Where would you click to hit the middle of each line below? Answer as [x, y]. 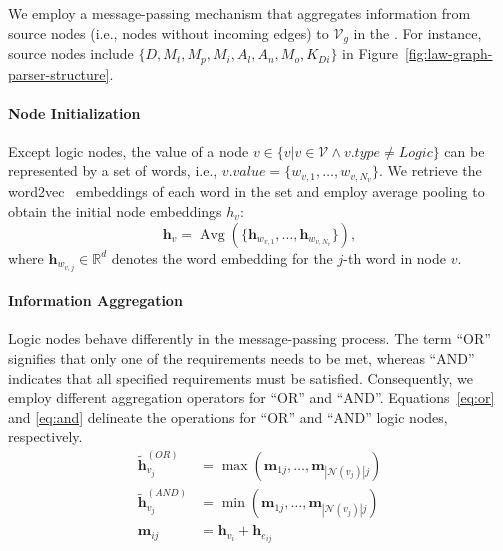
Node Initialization [74, 112]
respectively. [45, 436]
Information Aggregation [95, 300]
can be [464, 150]
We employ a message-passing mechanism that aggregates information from [239, 13]
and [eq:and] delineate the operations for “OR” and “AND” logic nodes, [228, 416]
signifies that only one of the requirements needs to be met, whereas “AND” [241, 358]
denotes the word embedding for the [222, 257]
